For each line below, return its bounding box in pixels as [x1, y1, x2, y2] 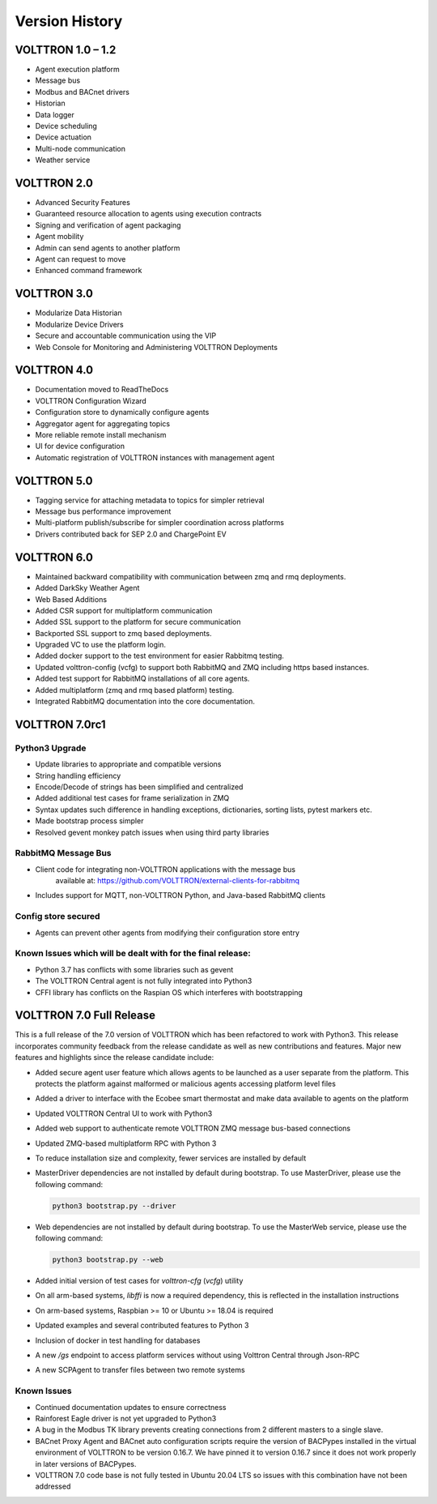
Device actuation [35, 132, 92, 142]
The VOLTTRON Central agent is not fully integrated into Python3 [35, 976, 252, 986]
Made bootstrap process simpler [35, 816, 144, 826]
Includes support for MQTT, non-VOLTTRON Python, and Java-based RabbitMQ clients [35, 891, 326, 900]
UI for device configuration [35, 442, 125, 451]
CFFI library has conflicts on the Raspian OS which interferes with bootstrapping [35, 987, 303, 997]
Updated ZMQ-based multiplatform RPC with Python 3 [35, 1139, 217, 1148]
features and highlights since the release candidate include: [15, 1053, 214, 1062]
